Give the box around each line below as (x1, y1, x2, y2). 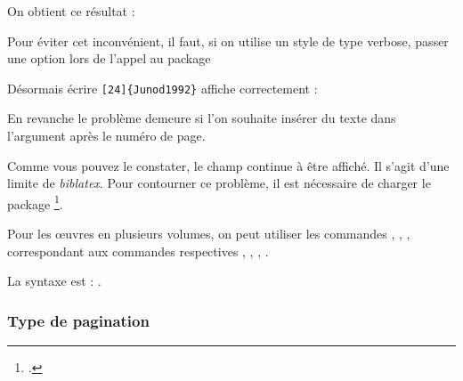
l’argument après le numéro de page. (7, 126, 206, 145)
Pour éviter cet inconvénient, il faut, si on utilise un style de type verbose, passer (7, 31, 449, 50)
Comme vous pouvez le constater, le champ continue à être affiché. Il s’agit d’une (7, 156, 450, 174)
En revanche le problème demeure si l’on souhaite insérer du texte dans (7, 109, 396, 127)
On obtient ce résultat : (7, 2, 135, 20)
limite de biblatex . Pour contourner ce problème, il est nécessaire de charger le (7, 174, 431, 192)
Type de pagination (7, 309, 150, 331)
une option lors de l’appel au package (7, 49, 211, 68)
